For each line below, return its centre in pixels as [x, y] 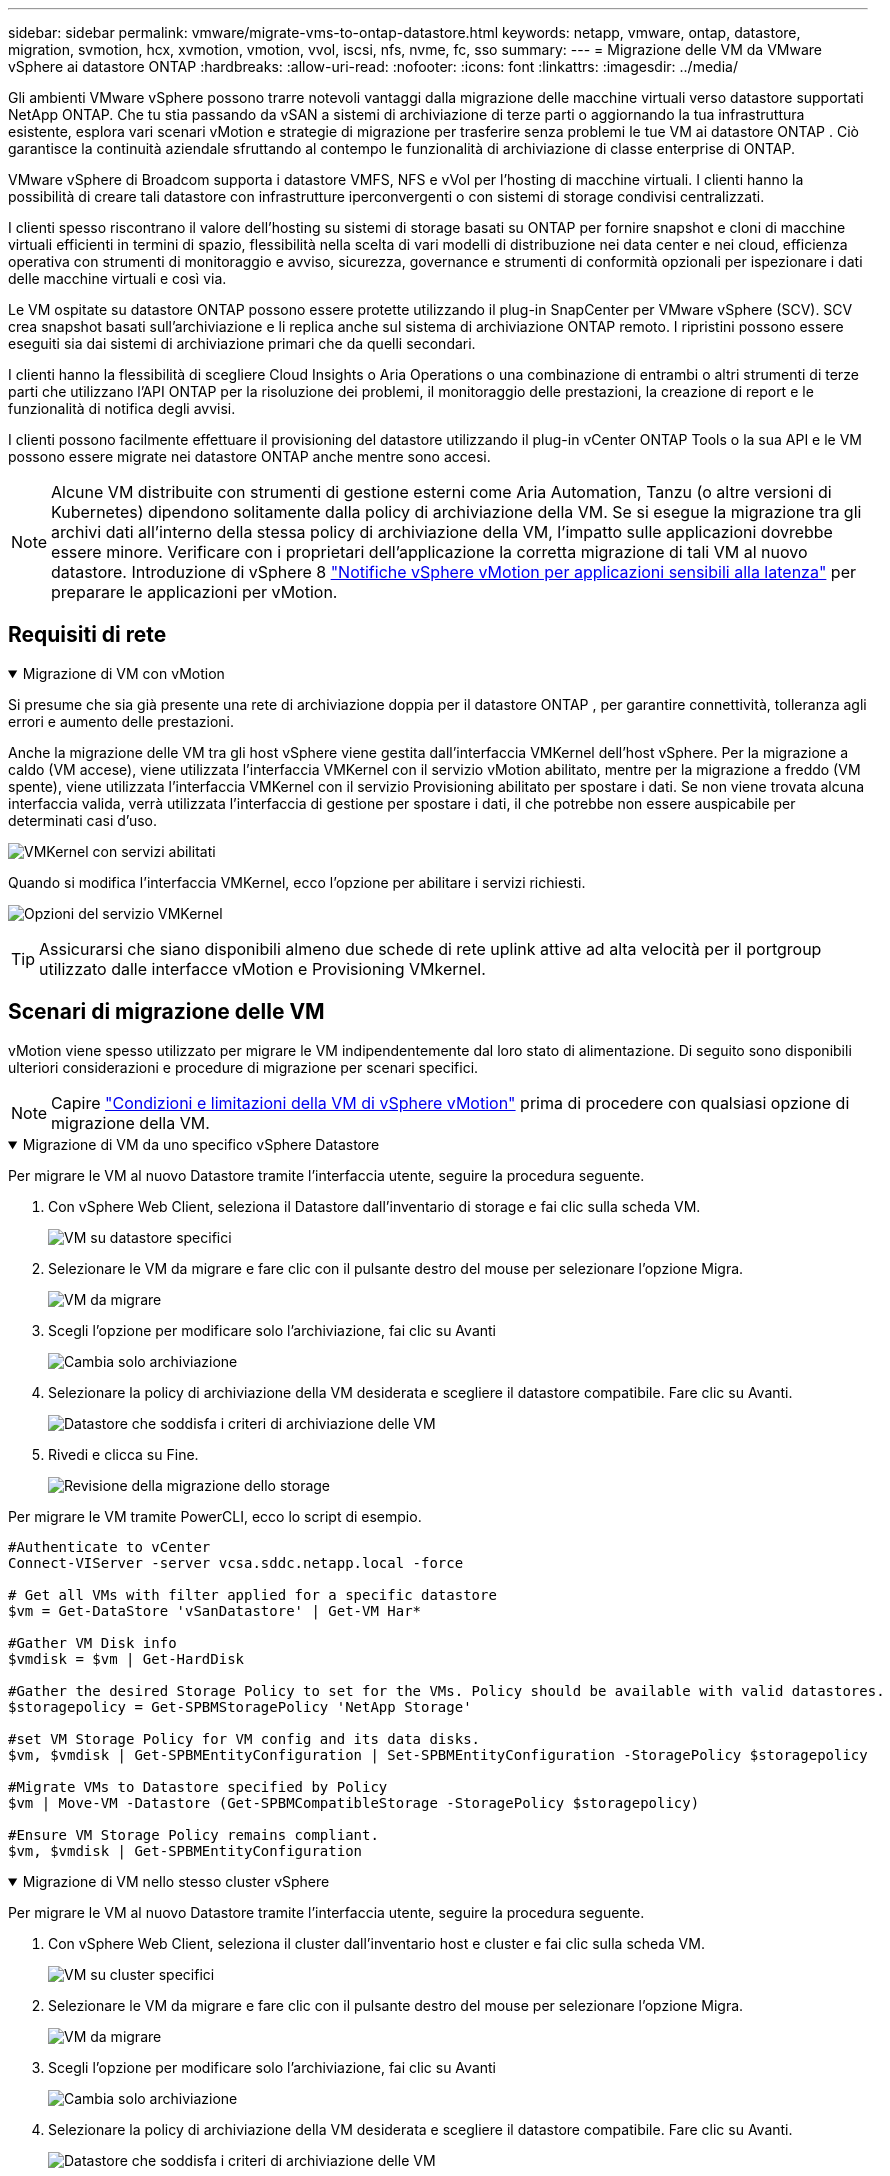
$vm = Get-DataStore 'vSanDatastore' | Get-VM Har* [215, 1610]
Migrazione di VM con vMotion [123, 673]
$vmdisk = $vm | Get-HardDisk [126, 1658]
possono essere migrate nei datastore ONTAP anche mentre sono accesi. [249, 456]
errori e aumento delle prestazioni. [121, 721]
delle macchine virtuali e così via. [117, 278]
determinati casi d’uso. [83, 820]
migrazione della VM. [130, 1122]
